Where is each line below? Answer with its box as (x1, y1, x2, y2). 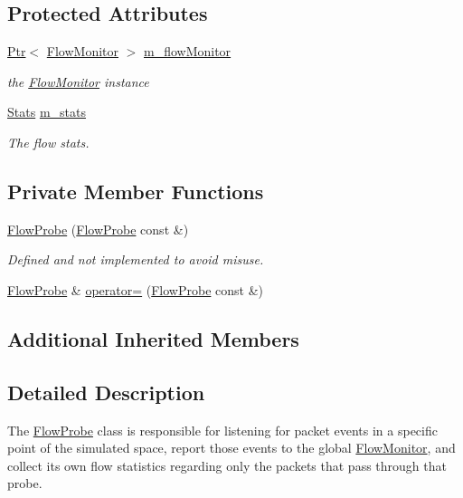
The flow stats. (7, 132, 90, 151)
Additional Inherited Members (7, 324, 299, 352)
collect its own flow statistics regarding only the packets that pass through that (7, 455, 447, 474)
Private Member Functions (7, 177, 264, 205)
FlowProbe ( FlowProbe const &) (7, 219, 189, 238)
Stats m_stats (7, 102, 86, 121)
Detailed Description (7, 378, 205, 406)
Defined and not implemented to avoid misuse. (7, 250, 264, 269)
